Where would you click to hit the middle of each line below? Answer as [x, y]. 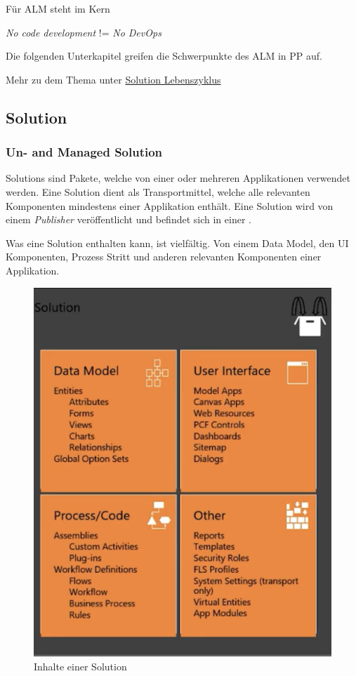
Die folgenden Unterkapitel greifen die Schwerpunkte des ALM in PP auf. [164, 56]
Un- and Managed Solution [84, 152]
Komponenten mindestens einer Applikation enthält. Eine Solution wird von [170, 205]
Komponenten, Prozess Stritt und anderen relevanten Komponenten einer [164, 257]
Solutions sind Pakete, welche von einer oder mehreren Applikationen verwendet [178, 178]
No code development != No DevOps [84, 32]
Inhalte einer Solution [80, 666]
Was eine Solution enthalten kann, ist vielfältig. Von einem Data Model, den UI [177, 243]
